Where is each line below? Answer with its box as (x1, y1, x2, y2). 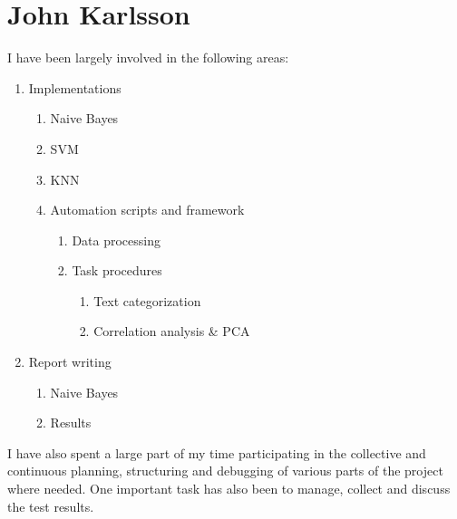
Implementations (28, 78, 122, 97)
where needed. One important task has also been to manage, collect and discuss (7, 479, 451, 498)
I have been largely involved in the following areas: (7, 48, 289, 67)
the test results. (7, 496, 94, 515)
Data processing (72, 230, 160, 249)
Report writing (28, 352, 112, 371)
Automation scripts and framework (50, 200, 245, 219)
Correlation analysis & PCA (93, 322, 250, 341)
